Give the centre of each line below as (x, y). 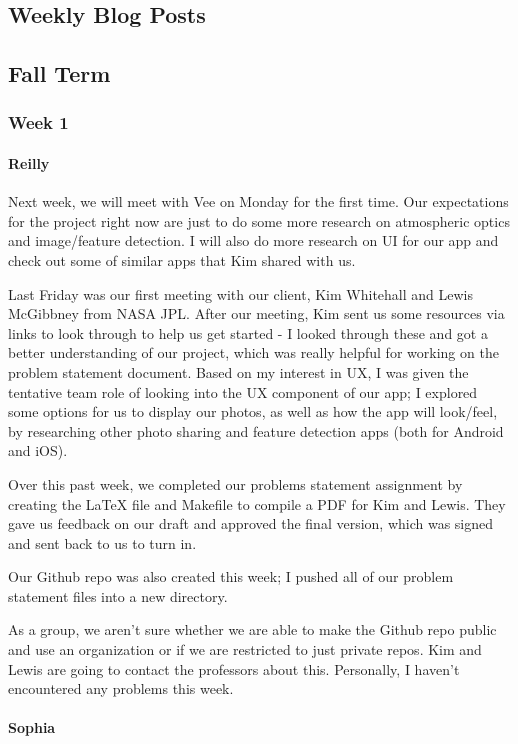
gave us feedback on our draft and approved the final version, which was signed (251, 523)
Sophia (32, 727)
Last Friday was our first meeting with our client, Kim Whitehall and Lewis (240, 293)
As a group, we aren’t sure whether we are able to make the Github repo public (252, 629)
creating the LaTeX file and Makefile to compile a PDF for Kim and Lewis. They (257, 503)
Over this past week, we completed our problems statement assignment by (235, 483)
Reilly (29, 163)
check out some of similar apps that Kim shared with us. (182, 259)
